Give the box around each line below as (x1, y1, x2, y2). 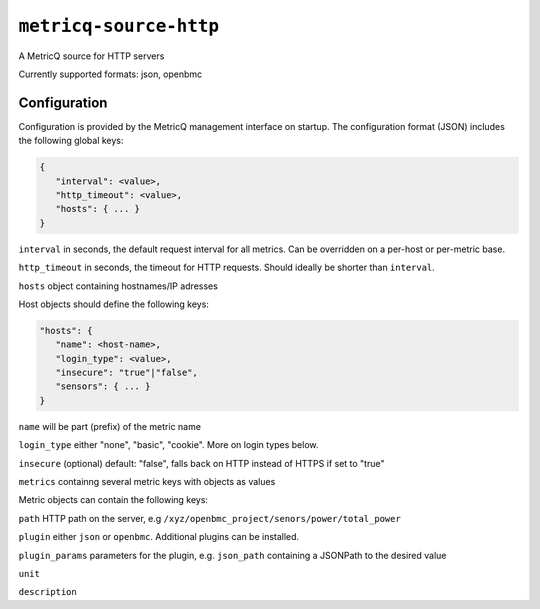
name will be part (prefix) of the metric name (18, 420, 202, 432)
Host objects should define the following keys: (18, 298, 210, 310)
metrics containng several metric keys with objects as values (18, 476, 276, 488)
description (18, 586, 77, 598)
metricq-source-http (18, 15, 220, 37)
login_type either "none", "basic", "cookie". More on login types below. (18, 439, 319, 451)
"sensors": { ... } (55, 381, 151, 392)
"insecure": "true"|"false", (55, 367, 199, 379)
